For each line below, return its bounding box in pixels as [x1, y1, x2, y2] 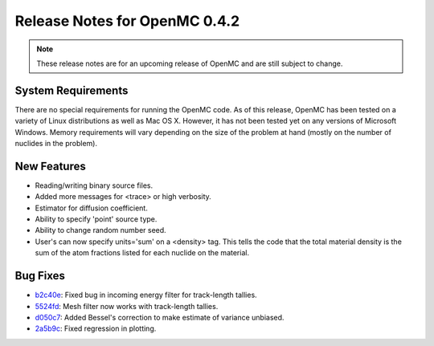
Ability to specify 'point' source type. [35, 214, 158, 224]
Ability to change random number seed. [35, 226, 166, 235]
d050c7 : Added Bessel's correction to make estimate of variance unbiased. [35, 312, 285, 322]
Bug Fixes [14, 269, 66, 283]
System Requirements [14, 83, 129, 97]
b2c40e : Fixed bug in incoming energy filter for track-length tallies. [35, 290, 257, 300]
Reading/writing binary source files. [35, 181, 153, 190]
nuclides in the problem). [14, 139, 98, 149]
